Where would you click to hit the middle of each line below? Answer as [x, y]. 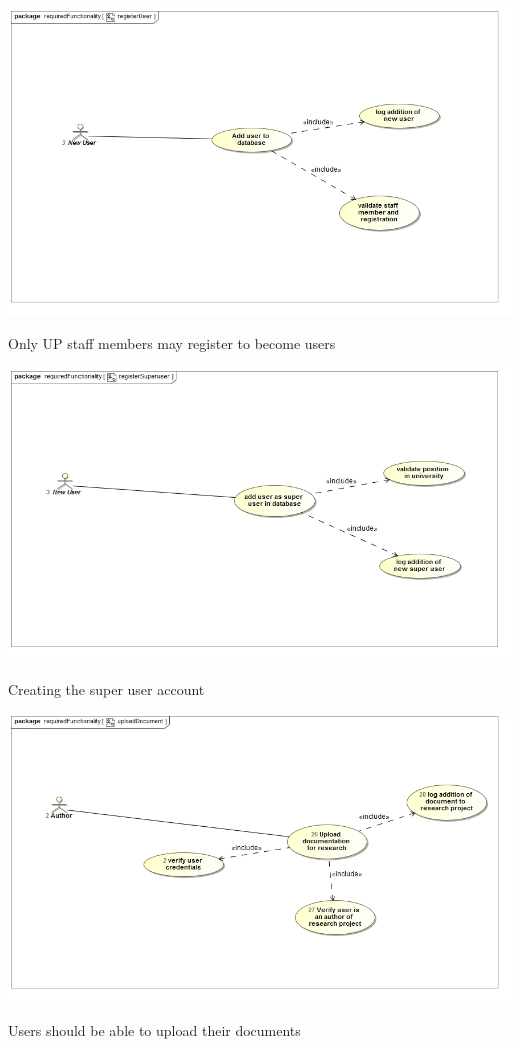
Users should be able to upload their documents [154, 1030]
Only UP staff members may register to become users [172, 343]
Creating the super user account [106, 688]
